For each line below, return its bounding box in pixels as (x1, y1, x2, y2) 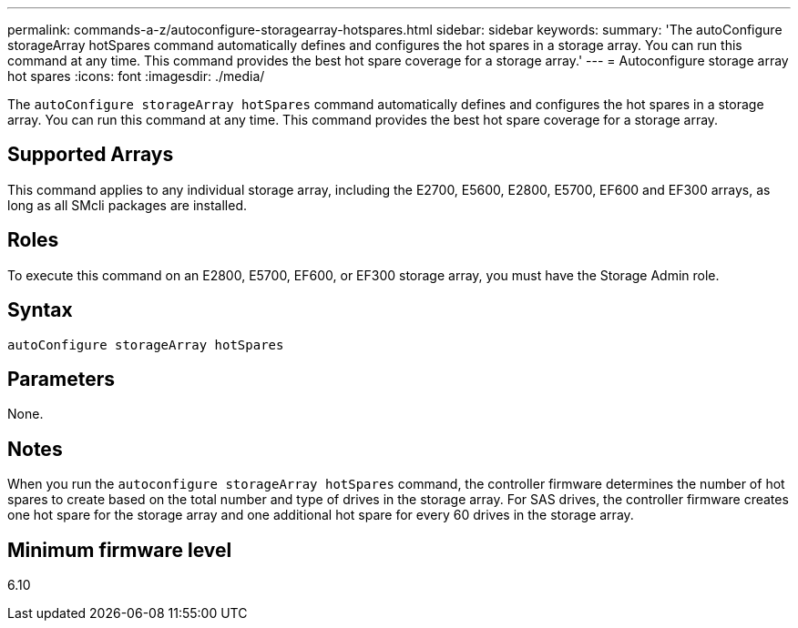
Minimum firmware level (7, 538, 232, 562)
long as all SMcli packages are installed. (7, 197, 247, 213)
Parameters (7, 367, 115, 390)
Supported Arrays (7, 143, 174, 167)
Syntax (7, 299, 73, 322)
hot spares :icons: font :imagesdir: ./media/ (7, 68, 265, 84)
